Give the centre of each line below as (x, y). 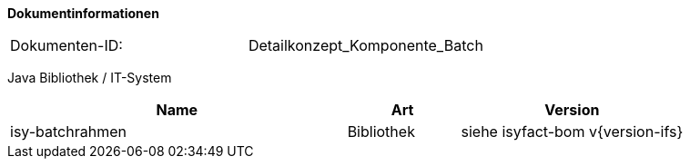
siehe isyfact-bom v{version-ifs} (572, 132)
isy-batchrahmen (68, 132)
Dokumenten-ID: (66, 45)
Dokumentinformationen (83, 13)
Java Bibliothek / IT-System (90, 78)
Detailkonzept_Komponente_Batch (365, 45)
